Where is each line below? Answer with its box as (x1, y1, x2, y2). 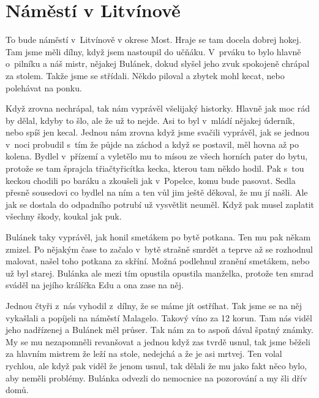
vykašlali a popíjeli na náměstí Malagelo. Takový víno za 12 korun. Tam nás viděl (6, 311, 312, 324)
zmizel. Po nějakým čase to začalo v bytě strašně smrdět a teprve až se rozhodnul (6, 242, 313, 255)
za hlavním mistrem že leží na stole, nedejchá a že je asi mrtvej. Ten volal (6, 347, 282, 360)
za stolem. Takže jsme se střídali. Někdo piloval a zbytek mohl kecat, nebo (6, 69, 285, 82)
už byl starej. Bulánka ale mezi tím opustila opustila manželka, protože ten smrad (6, 266, 314, 279)
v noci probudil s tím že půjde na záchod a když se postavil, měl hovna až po (6, 137, 299, 150)
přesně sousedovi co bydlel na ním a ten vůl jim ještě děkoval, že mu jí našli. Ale (6, 186, 308, 199)
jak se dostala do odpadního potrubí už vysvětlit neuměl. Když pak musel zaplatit (6, 197, 314, 210)
